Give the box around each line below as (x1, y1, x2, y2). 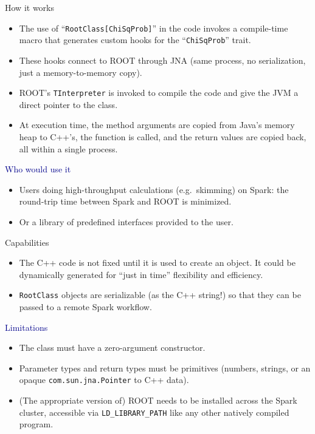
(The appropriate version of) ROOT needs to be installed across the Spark (19, 393, 297, 406)
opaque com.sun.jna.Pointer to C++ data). (19, 373, 189, 386)
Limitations (5, 320, 48, 333)
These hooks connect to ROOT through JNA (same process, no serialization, (19, 53, 306, 66)
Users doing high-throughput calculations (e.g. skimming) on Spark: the (19, 183, 289, 195)
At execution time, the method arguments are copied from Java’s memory (19, 118, 295, 131)
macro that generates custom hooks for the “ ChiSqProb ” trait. (19, 33, 251, 46)
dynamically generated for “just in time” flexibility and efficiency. (19, 268, 263, 280)
